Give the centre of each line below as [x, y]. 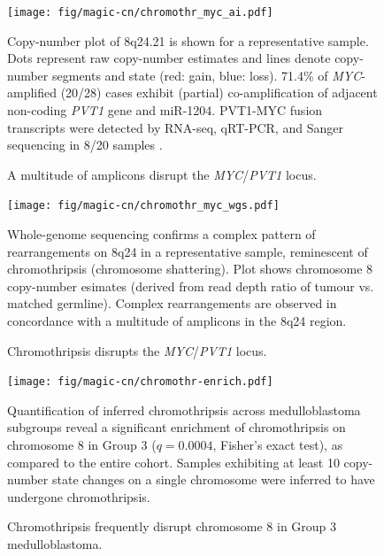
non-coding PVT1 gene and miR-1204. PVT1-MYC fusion [165, 110]
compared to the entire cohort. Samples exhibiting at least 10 [173, 462]
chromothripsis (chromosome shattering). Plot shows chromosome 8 [190, 269]
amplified [32, 93]
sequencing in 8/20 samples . [85, 145]
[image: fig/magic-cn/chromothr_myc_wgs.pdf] [143, 206]
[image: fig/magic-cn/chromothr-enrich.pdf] [140, 382]
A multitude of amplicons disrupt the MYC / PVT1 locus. [162, 174]
